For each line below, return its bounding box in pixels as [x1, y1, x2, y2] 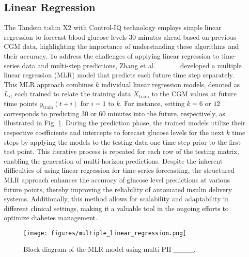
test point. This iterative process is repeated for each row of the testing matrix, [4, 146, 239, 156]
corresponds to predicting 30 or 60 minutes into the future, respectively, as [4, 108, 225, 118]
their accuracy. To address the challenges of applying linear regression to [4, 50, 219, 60]
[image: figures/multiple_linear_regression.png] [23, 229, 187, 237]
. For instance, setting [120, 98, 185, 108]
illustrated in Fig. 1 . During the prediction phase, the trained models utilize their [4, 118, 246, 128]
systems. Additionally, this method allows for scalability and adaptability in [4, 194, 229, 204]
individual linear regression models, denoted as [101, 79, 240, 89]
